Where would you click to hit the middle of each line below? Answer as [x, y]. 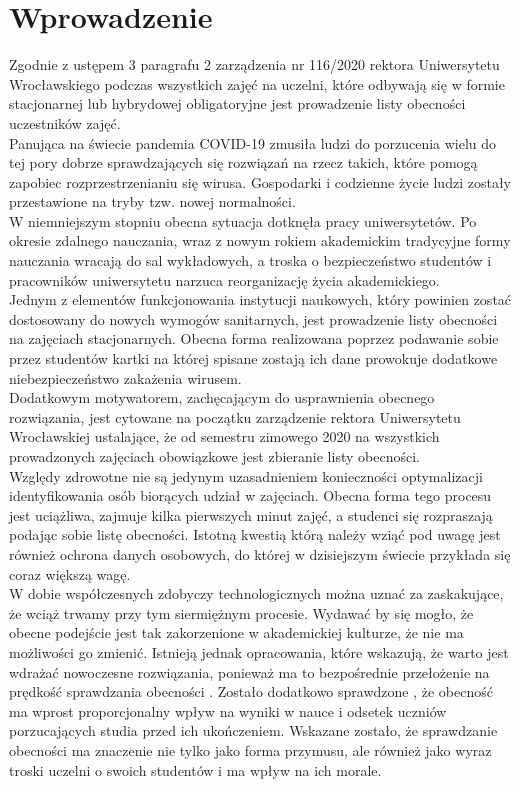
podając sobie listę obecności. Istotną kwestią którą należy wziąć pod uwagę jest [255, 534]
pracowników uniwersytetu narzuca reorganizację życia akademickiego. [224, 279]
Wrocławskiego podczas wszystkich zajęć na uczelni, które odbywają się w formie [257, 83]
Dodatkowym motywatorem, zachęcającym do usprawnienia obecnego [222, 397]
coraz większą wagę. [70, 573]
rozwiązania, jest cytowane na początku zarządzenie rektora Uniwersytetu [235, 416]
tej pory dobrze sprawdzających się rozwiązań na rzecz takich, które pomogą [243, 162]
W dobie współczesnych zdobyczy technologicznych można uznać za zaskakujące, [256, 593]
